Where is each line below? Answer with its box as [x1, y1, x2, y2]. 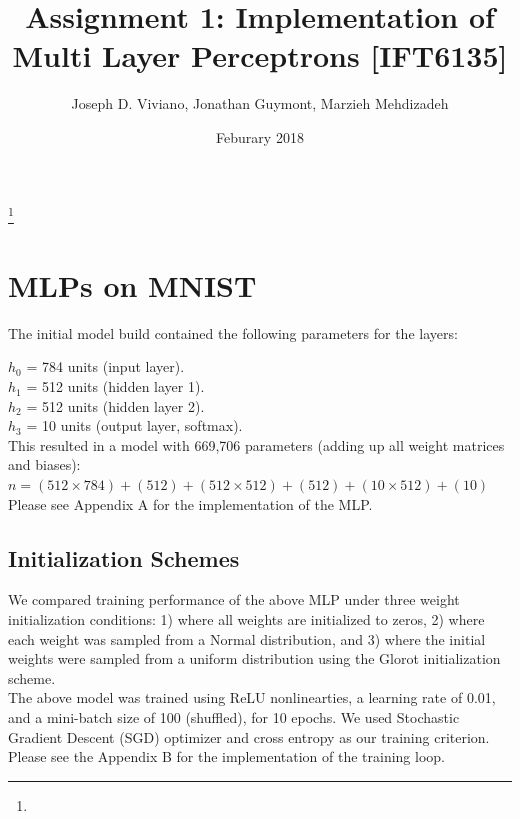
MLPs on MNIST [8, 264, 257, 305]
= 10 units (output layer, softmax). [26, 415, 243, 436]
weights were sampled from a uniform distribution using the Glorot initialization [8, 648, 501, 669]
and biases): [8, 454, 81, 475]
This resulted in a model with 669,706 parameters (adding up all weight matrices [8, 434, 505, 455]
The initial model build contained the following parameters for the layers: [8, 322, 458, 343]
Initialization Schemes [8, 542, 240, 573]
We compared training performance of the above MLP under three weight [8, 589, 460, 610]
